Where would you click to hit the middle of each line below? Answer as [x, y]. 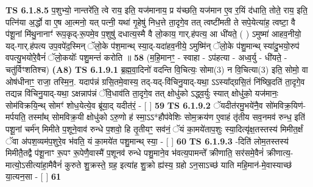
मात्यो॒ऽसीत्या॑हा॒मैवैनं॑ [34, 164]
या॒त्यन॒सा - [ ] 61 [33, 176]
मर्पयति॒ [16, 117]
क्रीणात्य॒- [280, 153]
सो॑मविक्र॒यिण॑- [286, 105]
